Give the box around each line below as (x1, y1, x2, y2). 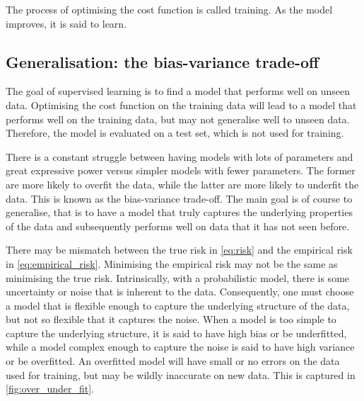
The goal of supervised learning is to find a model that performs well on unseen (6, 84, 351, 98)
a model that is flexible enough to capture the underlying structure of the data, (6, 298, 350, 312)
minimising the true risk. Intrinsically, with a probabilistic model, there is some (6, 270, 350, 285)
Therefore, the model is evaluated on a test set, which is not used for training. (6, 125, 344, 140)
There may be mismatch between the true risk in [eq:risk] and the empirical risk (6, 242, 353, 257)
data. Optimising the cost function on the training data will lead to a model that (6, 97, 357, 112)
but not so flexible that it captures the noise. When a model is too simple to (6, 312, 336, 327)
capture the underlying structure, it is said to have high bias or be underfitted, (6, 325, 347, 340)
